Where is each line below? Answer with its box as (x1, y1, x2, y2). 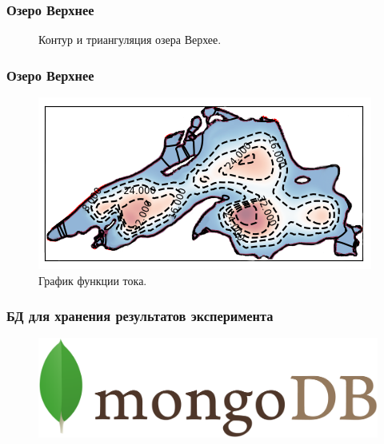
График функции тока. (38, 272, 147, 288)
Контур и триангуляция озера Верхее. (38, 31, 222, 48)
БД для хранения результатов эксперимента (6, 306, 274, 326)
